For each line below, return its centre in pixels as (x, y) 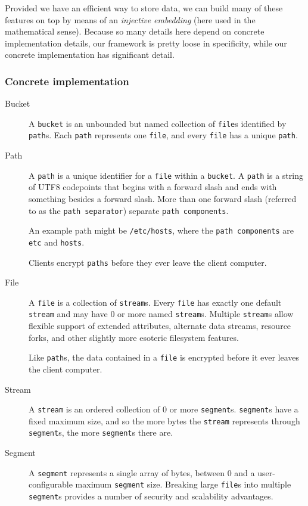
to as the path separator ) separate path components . (129, 210)
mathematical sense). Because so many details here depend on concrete (135, 31)
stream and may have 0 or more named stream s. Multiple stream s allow (161, 314)
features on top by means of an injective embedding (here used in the (130, 19)
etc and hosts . (57, 242)
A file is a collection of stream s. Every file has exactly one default (155, 302)
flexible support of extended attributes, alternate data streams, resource (160, 326)
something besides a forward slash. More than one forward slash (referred (163, 198)
